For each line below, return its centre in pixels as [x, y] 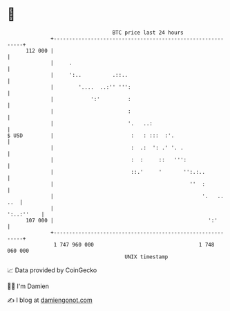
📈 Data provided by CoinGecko [52, 270]
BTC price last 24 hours [148, 33]
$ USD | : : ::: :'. [91, 135]
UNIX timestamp [146, 257]
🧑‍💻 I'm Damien [28, 286]
